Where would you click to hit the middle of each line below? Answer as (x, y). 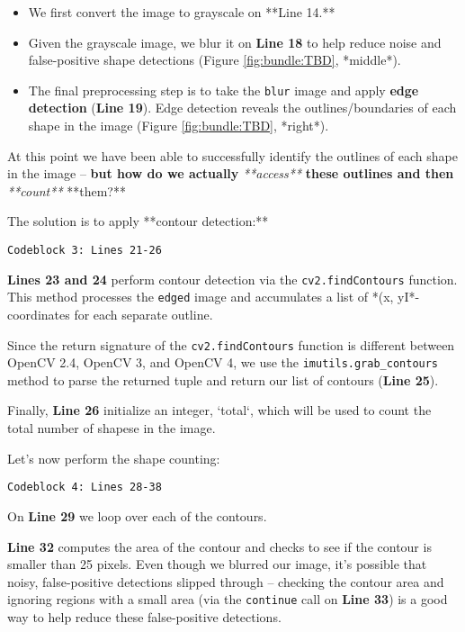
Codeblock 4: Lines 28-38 (85, 488)
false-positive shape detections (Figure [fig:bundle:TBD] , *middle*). (215, 60)
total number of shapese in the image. (112, 428)
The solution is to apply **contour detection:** (138, 221)
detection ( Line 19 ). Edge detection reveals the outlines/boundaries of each (242, 108)
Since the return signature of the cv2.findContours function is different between (231, 344)
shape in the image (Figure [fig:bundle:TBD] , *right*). (179, 126)
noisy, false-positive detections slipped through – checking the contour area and (226, 581)
